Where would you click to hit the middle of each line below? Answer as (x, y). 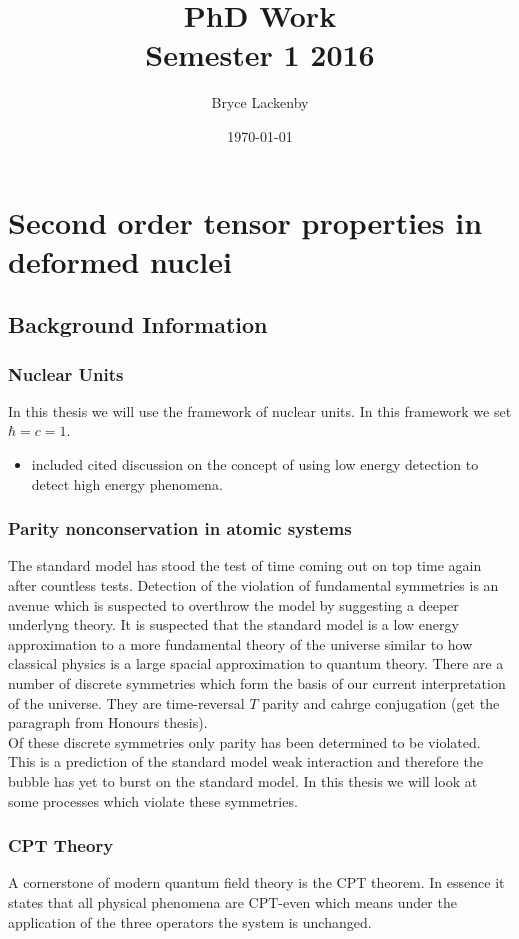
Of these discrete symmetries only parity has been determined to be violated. (244, 741)
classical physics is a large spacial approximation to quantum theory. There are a (256, 663)
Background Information (138, 324)
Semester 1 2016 (260, 54)
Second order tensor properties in (245, 221)
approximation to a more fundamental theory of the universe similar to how (240, 643)
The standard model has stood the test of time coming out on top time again (245, 565)
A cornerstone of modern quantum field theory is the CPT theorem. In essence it (256, 882)
